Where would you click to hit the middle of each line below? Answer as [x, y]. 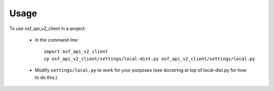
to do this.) [46, 77]
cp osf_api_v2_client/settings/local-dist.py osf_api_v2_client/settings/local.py [149, 59]
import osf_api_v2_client [76, 52]
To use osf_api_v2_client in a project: [48, 28]
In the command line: [57, 40]
